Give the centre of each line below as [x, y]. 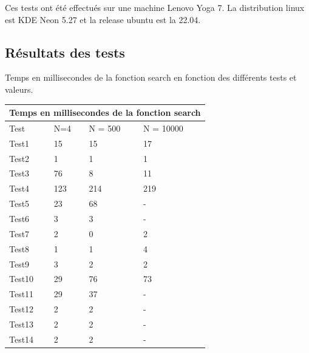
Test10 [22, 279]
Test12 [22, 309]
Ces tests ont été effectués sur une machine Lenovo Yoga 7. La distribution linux [155, 7]
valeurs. [19, 89]
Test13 [22, 324]
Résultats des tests [65, 52]
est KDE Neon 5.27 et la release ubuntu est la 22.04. [103, 19]
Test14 [22, 339]
